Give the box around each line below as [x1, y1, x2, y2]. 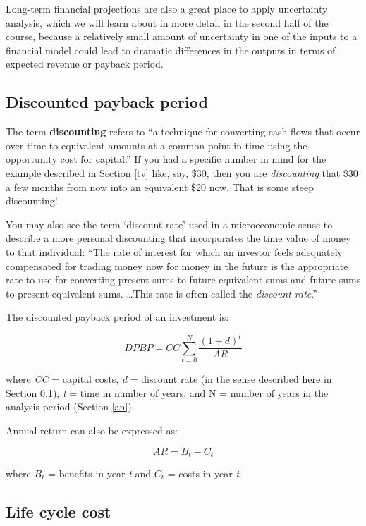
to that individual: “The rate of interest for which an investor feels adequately [6, 244, 343, 259]
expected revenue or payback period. [6, 56, 164, 71]
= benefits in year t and [48, 466, 152, 481]
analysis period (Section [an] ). [6, 399, 135, 414]
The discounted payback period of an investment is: [6, 310, 229, 324]
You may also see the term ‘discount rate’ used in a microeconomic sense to [6, 216, 333, 231]
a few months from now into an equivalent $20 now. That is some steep [6, 179, 315, 194]
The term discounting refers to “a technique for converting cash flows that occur [6, 124, 360, 139]
